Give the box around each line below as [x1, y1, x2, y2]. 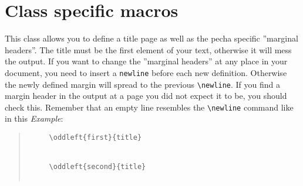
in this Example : [5, 112, 63, 125]
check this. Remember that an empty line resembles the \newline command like [5, 101, 294, 113]
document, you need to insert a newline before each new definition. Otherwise [5, 66, 287, 78]
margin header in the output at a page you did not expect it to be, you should [5, 89, 287, 102]
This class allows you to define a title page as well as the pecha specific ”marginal [5, 32, 298, 44]
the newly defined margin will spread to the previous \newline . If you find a [5, 78, 281, 90]
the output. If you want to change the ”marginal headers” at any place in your [5, 55, 288, 67]
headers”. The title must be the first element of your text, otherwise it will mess [5, 43, 292, 56]
